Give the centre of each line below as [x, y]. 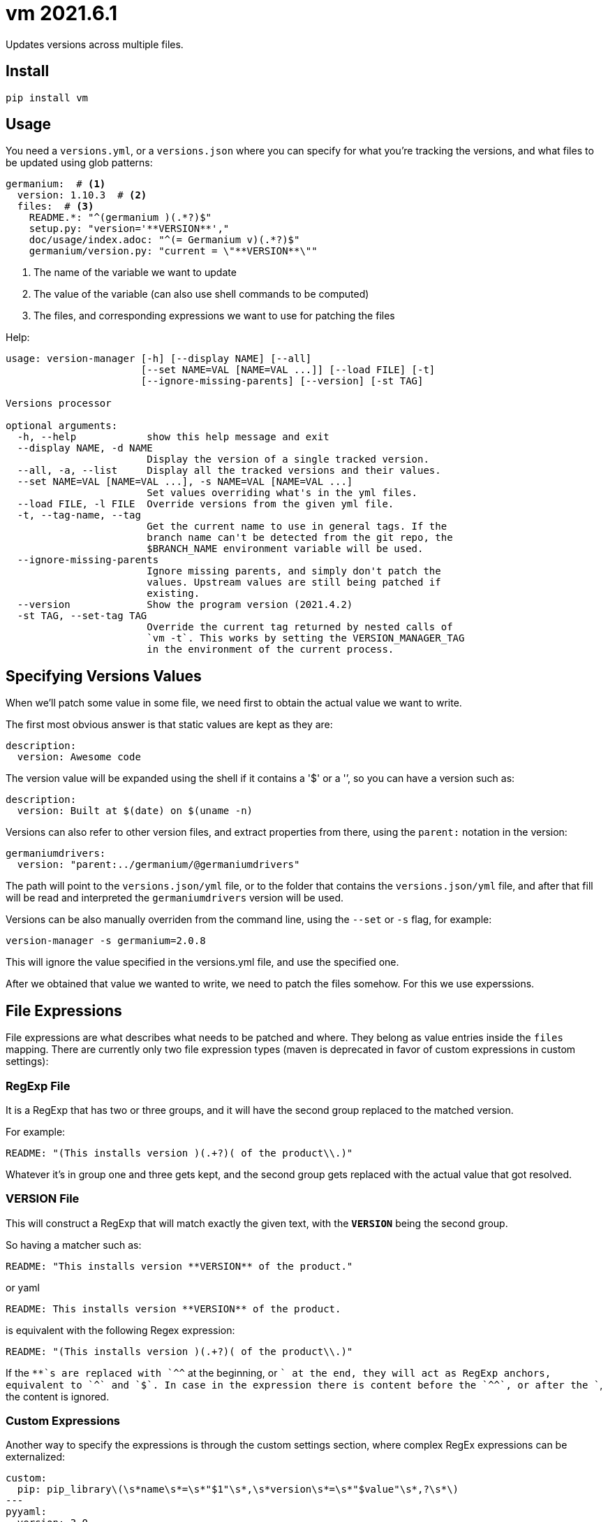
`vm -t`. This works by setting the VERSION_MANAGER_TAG [306, 638]
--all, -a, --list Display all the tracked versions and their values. [229, 471]
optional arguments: [62, 426]
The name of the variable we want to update [135, 273]
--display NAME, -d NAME [85, 448]
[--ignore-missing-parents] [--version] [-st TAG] [282, 381]
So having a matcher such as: [74, 1245]
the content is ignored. [58, 1396]
